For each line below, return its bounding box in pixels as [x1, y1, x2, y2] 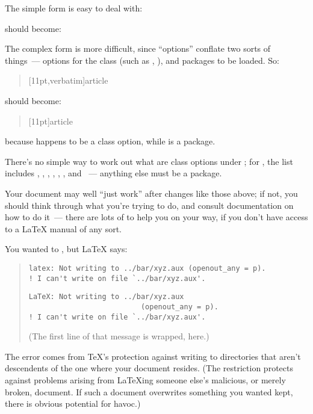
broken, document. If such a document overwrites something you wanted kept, [5, 385, 293, 398]
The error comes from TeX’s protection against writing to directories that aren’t [5, 350, 301, 362]
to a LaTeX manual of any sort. [5, 222, 122, 235]
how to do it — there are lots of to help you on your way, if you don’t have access [5, 211, 308, 223]
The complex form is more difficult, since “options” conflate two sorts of [5, 42, 271, 55]
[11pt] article [28, 114, 73, 127]
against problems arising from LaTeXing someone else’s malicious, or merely [5, 373, 286, 386]
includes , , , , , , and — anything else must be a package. [5, 167, 222, 179]
